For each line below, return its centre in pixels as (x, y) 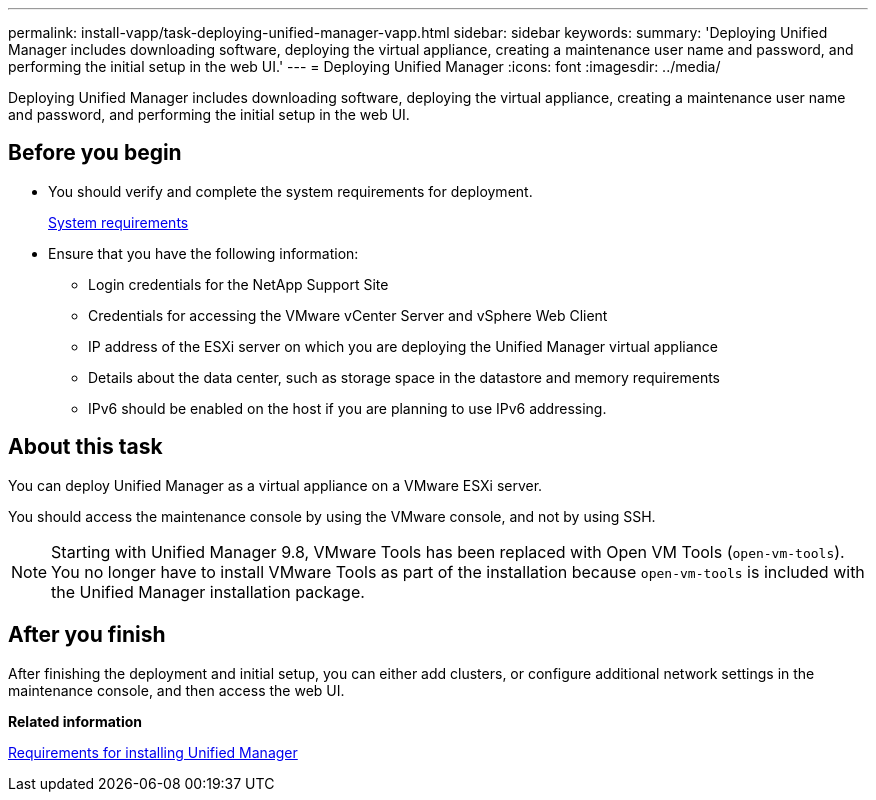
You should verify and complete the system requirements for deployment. (290, 191)
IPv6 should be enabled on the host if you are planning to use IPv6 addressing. (347, 408)
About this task (85, 447)
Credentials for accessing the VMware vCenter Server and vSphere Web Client (348, 315)
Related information (75, 721)
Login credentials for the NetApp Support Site (238, 284)
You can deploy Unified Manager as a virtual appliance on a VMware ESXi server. (275, 485)
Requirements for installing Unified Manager (153, 752)
